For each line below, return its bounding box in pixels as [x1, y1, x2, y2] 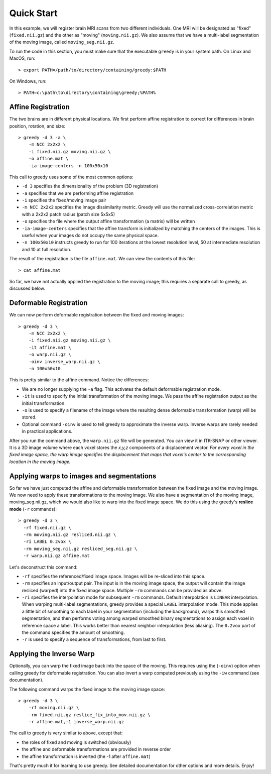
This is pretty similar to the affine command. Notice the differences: [9, 377, 149, 383]
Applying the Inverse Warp [9, 649, 95, 658]
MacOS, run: [9, 55, 36, 61]
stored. [22, 414, 37, 420]
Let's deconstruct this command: [9, 564, 78, 570]
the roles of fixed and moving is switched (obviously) [22, 739, 131, 745]
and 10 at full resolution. [22, 246, 71, 252]
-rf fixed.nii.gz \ [23, 525, 71, 530]
